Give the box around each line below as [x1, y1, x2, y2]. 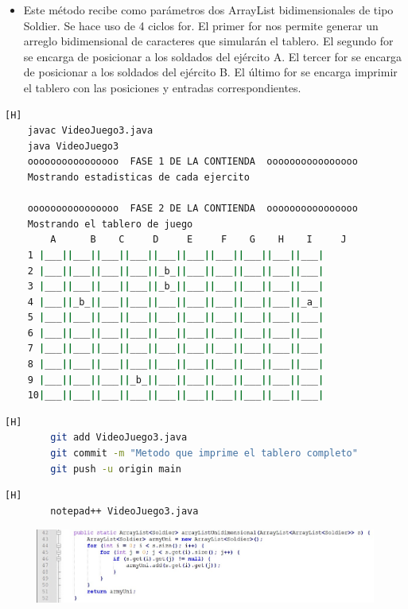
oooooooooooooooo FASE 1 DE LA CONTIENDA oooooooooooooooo [27, 156, 358, 168]
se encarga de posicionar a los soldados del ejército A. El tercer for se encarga [23, 48, 402, 64]
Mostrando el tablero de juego [27, 218, 193, 230]
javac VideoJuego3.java [27, 125, 153, 137]
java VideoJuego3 [27, 140, 119, 152]
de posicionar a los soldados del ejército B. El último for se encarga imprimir [23, 64, 398, 80]
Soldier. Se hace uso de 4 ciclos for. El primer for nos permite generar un [23, 17, 379, 33]
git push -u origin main [50, 463, 181, 475]
